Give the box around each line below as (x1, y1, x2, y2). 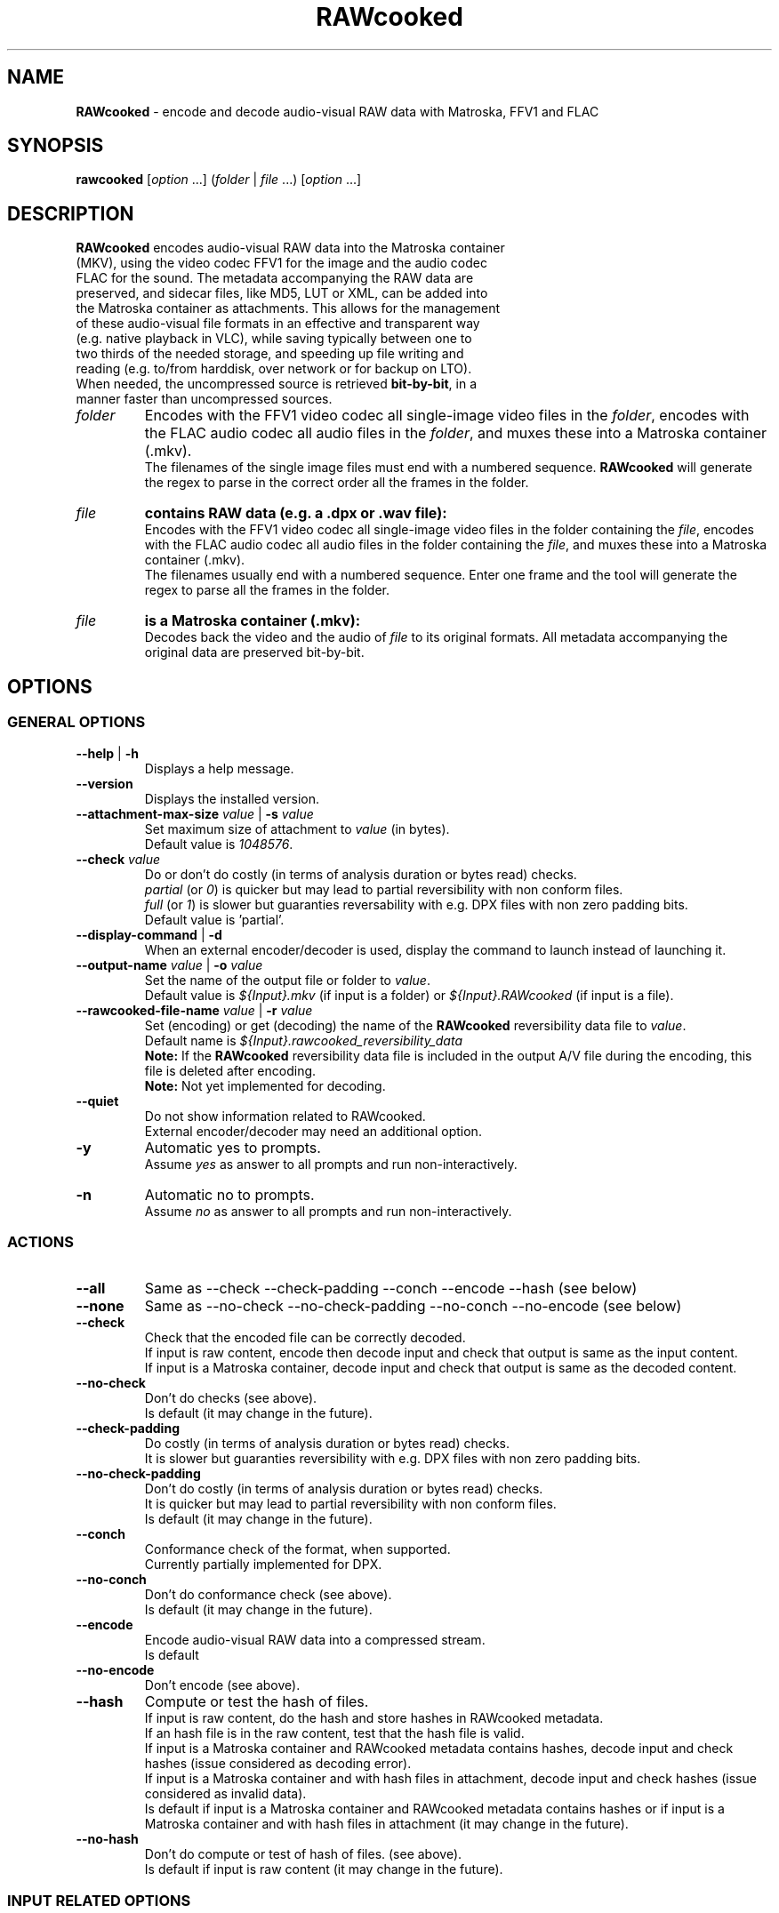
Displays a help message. (144, 760, 294, 776)
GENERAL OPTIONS (7, 713, 146, 732)
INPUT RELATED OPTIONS (7, 1891, 191, 1909)
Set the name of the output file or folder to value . (144, 972, 430, 988)
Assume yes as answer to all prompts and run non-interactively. (144, 1156, 518, 1172)
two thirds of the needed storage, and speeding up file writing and (76, 346, 464, 362)
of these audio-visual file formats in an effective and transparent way (76, 316, 480, 332)
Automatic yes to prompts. (144, 1138, 321, 1157)
